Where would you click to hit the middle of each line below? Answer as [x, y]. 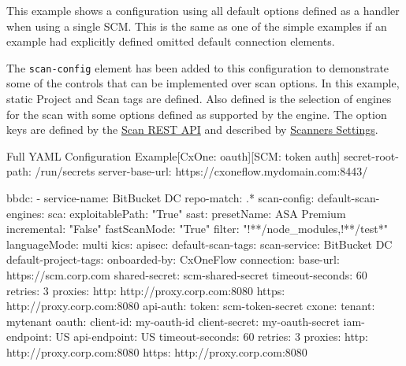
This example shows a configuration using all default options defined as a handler [203, 10]
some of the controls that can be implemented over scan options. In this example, [203, 83]
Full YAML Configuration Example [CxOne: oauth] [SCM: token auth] [173, 155]
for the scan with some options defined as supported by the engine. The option [197, 114]
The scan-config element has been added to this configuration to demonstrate [198, 67]
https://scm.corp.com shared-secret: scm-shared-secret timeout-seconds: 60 [187, 274]
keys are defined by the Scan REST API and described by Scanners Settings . [192, 129]
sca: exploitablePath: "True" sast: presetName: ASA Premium [197, 213]
